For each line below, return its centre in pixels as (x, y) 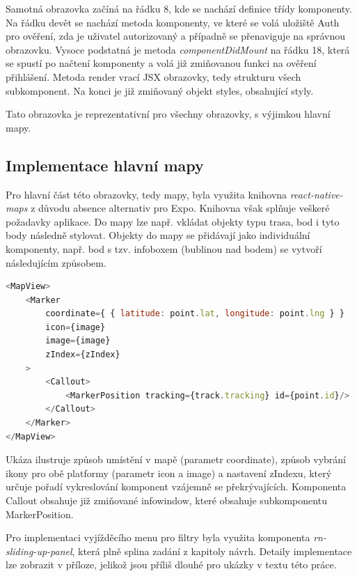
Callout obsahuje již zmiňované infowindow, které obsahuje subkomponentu (166, 500)
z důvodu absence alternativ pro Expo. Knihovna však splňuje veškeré (180, 208)
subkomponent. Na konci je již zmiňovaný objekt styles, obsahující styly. (160, 90)
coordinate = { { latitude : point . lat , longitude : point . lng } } (195, 314)
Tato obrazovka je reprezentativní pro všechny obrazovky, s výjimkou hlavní (168, 114)
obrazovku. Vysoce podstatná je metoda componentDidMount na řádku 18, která (178, 49)
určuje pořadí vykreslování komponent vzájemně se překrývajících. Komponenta (176, 487)
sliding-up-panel (39, 551)
